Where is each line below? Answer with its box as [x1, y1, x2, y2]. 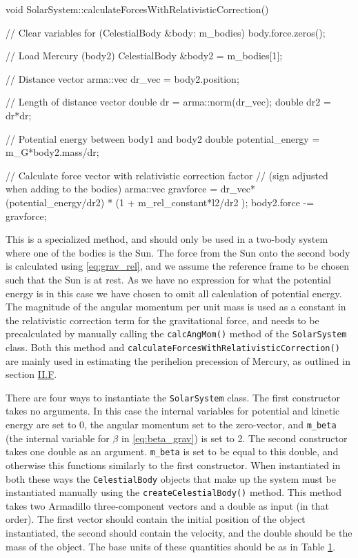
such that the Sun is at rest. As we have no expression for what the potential [6, 272, 331, 286]
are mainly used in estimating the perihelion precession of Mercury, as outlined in [6, 353, 350, 368]
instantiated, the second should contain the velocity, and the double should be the [6, 526, 352, 540]
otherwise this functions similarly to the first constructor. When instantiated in [6, 457, 341, 472]
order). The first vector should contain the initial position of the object [6, 512, 306, 526]
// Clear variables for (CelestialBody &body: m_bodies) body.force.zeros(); [6, 25, 326, 39]
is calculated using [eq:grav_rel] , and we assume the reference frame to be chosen [6, 259, 349, 273]
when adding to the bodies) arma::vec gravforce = [6, 181, 218, 196]
